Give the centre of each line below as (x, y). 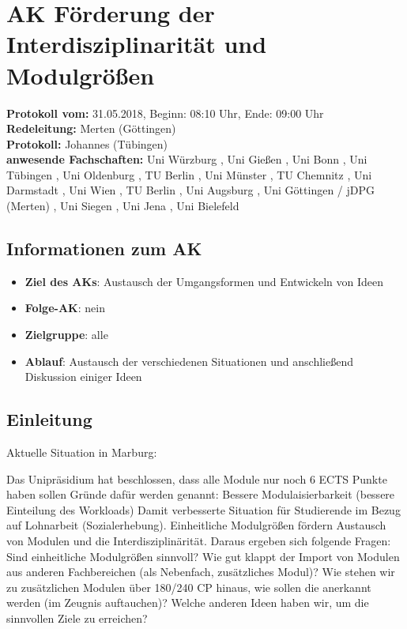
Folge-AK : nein (65, 308)
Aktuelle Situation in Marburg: (82, 452)
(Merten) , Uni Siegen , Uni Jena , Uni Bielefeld (123, 206)
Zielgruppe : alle (66, 335)
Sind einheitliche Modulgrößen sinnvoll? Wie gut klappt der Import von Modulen (203, 556)
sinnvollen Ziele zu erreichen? (77, 618)
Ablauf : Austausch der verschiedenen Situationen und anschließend (189, 361)
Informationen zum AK (104, 249)
